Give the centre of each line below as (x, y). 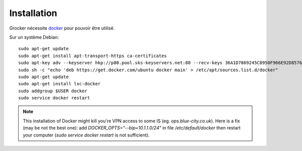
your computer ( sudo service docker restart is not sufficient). (86, 135)
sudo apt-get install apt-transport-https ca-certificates (93, 56)
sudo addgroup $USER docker (53, 91)
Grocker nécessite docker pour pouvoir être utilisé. (62, 28)
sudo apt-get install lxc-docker (59, 84)
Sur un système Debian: (34, 37)
